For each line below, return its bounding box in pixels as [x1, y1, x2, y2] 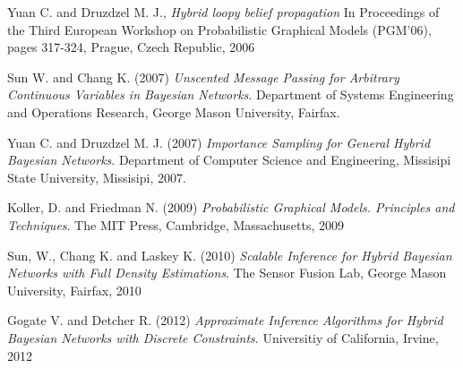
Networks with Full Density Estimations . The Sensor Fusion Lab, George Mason [7, 263, 447, 282]
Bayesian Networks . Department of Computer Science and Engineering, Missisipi [7, 150, 451, 169]
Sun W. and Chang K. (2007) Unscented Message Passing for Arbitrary [7, 67, 399, 86]
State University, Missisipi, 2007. [7, 167, 186, 186]
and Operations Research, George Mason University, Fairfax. [7, 102, 340, 121]
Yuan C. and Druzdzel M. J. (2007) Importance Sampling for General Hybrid [7, 133, 431, 151]
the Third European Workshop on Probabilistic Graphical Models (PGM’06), [7, 20, 432, 39]
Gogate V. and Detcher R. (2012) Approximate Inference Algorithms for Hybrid [7, 311, 443, 329]
